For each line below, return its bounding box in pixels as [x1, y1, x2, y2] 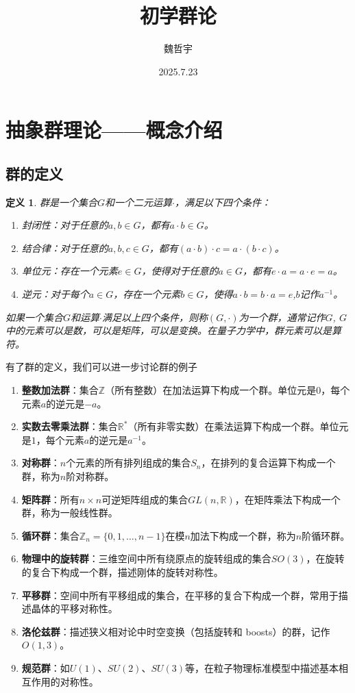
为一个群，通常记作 [238, 310, 326, 324]
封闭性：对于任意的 [21, 218, 108, 232]
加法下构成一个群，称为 [190, 528, 296, 542]
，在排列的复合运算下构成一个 [201, 455, 336, 470]
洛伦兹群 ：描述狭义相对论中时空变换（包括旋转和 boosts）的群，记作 [21, 624, 330, 638]
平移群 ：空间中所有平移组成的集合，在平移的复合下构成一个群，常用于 [21, 588, 339, 602]
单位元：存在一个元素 [21, 264, 118, 278]
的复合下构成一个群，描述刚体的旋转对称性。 [21, 564, 223, 579]
